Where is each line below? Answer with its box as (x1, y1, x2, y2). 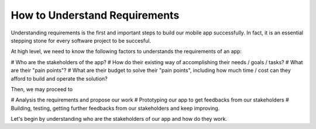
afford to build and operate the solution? (11, 75, 108, 82)
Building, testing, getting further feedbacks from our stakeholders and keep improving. (11, 104, 220, 111)
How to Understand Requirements (11, 9, 180, 22)
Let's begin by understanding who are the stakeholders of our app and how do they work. (11, 116, 228, 123)
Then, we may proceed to (11, 85, 73, 93)
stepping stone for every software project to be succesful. (11, 37, 152, 44)
